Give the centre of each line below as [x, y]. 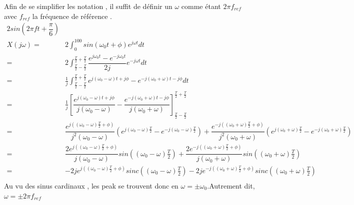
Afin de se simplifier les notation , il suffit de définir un [88, 6]
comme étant [201, 6]
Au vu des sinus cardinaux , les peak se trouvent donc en [91, 185]
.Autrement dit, [231, 185]
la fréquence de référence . [72, 16]
